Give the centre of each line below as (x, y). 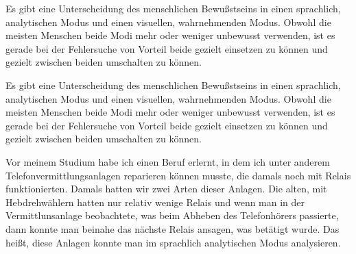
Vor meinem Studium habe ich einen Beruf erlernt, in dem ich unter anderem (168, 161)
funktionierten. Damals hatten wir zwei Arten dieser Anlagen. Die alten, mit (166, 189)
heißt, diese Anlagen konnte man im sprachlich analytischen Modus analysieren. (173, 242)
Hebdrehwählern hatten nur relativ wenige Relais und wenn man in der (155, 202)
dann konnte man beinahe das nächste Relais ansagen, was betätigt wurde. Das (173, 228)
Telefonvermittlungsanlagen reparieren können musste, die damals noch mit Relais (178, 175)
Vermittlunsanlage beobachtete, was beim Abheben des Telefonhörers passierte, (172, 215)
